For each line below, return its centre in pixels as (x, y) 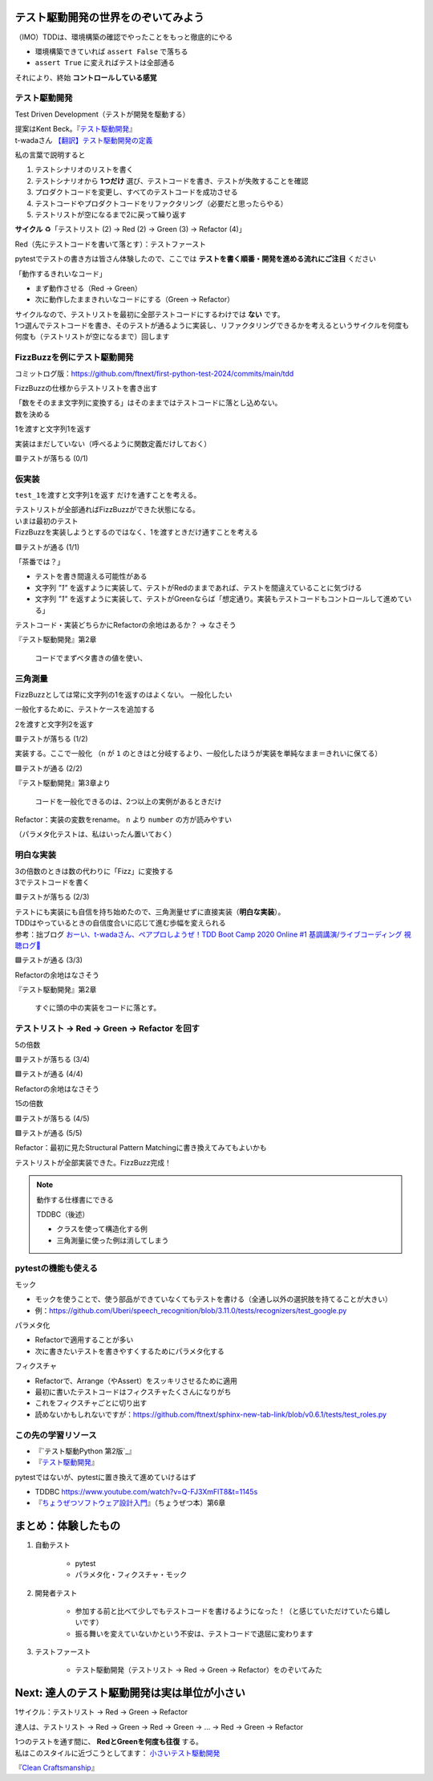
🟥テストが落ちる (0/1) (51, 458)
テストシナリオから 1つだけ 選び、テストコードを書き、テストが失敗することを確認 (172, 181)
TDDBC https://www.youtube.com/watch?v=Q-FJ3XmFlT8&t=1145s (146, 1492)
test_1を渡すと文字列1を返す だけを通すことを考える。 (108, 495)
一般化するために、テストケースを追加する (85, 710)
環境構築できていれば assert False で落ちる (111, 51)
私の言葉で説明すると (50, 155)
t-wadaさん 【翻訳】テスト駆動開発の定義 (84, 140)
